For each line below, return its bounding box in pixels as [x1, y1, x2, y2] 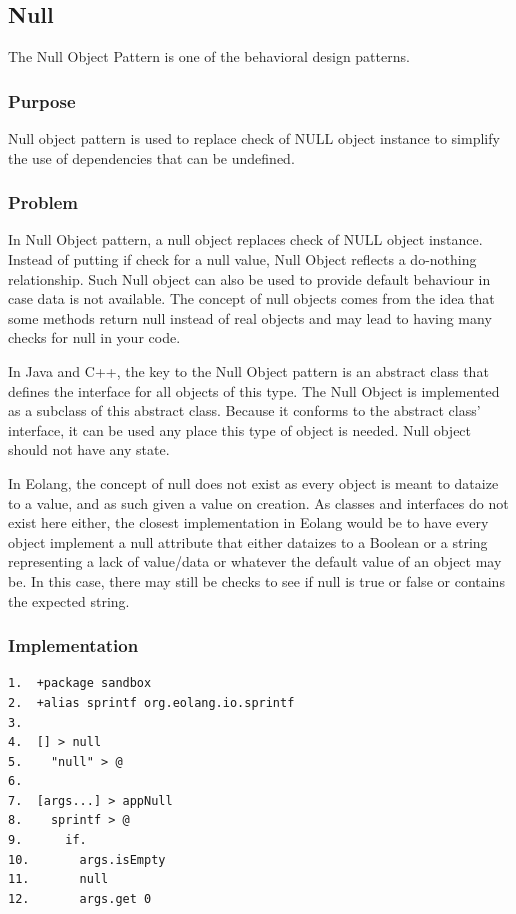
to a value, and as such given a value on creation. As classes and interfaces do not [8, 492, 509, 513]
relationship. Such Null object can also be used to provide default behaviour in [8, 268, 491, 289]
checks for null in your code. [8, 327, 181, 348]
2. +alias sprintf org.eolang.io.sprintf [8, 695, 295, 710]
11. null [8, 872, 109, 887]
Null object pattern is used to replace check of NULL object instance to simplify [8, 128, 500, 149]
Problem [8, 190, 78, 215]
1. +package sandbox [8, 676, 152, 691]
